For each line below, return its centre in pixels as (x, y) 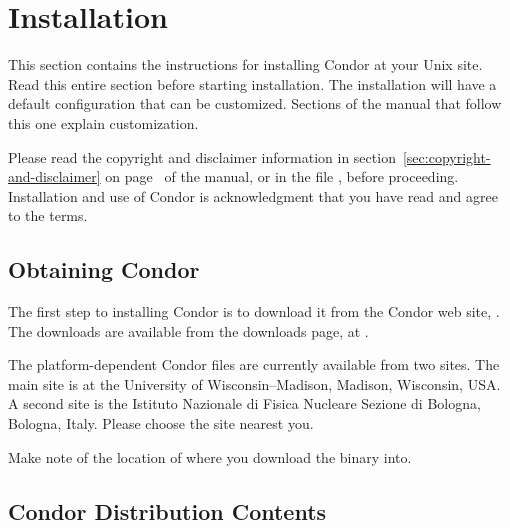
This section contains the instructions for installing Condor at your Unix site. (245, 64)
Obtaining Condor (104, 269)
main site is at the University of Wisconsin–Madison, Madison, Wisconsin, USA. (254, 383)
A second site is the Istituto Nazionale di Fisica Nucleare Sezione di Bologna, (244, 403)
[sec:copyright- (446, 156)
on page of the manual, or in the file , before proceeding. (282, 176)
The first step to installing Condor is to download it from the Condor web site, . (254, 311)
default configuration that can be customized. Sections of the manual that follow (255, 103)
